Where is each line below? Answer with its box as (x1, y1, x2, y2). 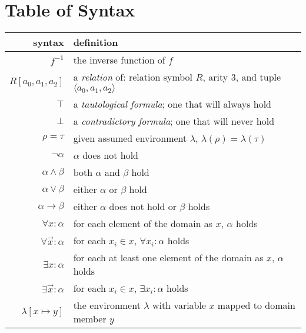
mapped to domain (217, 298, 295, 312)
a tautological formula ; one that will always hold (73, 97, 272, 111)
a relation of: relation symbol (73, 70, 193, 84)
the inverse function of (73, 53, 165, 67)
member (73, 312, 107, 326)
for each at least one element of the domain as (73, 251, 264, 265)
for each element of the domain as (73, 217, 213, 231)
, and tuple (235, 70, 281, 84)
